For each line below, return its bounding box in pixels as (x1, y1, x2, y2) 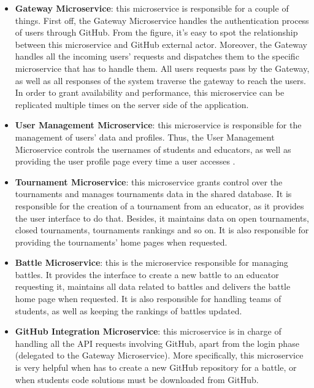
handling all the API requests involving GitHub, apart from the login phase (15, 336, 299, 349)
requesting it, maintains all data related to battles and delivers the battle (15, 280, 291, 293)
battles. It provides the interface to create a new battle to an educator (15, 268, 279, 281)
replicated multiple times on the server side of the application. (15, 98, 249, 111)
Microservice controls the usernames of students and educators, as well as (15, 142, 291, 155)
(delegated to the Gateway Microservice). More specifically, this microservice (15, 349, 304, 362)
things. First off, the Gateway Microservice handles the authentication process (15, 14, 309, 26)
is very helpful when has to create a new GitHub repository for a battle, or (15, 361, 297, 374)
